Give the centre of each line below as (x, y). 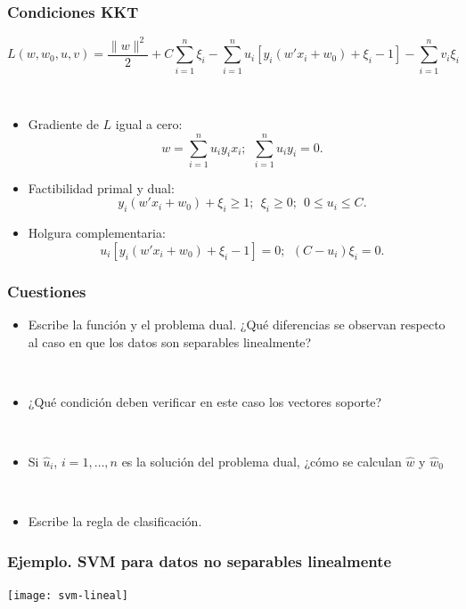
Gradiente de (63, 124)
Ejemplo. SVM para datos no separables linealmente (200, 560)
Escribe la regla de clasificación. (115, 521)
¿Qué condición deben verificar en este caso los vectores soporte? (205, 401)
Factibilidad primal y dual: (101, 187)
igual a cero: (149, 124)
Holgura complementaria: (97, 233)
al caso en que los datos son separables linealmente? (170, 341)
